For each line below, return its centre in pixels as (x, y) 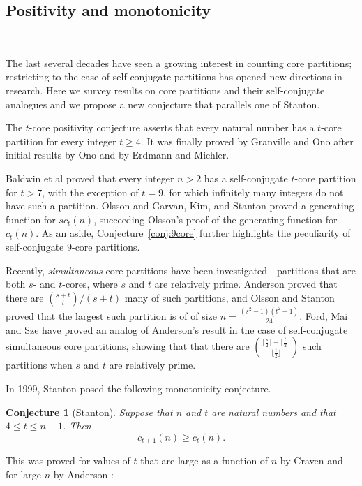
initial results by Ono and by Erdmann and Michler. (118, 155)
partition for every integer (61, 141)
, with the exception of (90, 192)
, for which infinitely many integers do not (253, 192)
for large (24, 474)
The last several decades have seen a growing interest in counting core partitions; (179, 62)
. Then (77, 426)
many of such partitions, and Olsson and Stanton (229, 297)
